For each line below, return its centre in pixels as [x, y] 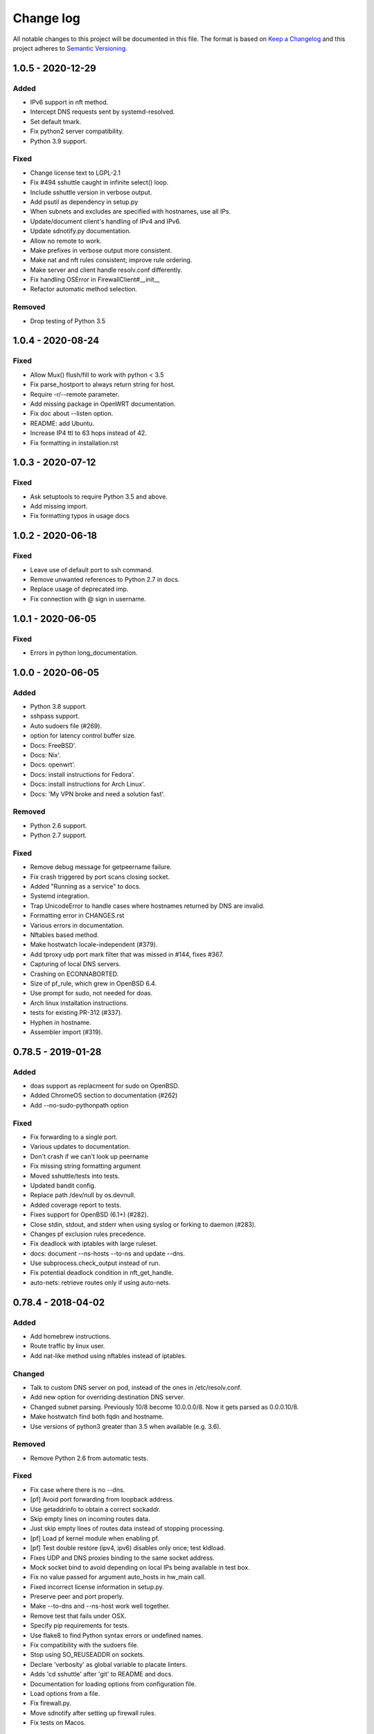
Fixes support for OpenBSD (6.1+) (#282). [89, 1214]
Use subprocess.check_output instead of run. [95, 1263]
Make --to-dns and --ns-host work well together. [100, 1606]
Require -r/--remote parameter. [75, 394]
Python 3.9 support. [59, 141]
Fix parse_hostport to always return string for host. [103, 384]
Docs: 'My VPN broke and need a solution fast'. [98, 793]
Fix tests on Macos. [58, 1723]
